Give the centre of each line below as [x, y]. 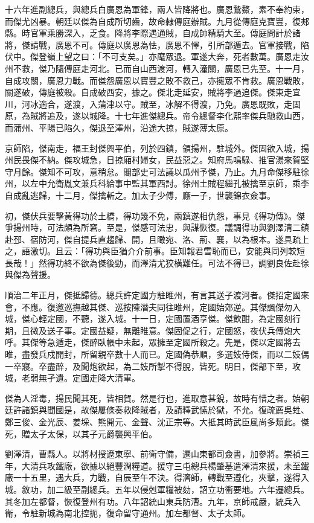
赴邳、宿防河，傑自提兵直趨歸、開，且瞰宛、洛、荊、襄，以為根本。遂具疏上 [157, 239]
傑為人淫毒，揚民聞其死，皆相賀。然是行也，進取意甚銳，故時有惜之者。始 [153, 398]
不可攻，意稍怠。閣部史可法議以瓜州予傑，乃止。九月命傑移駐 [178, 171]
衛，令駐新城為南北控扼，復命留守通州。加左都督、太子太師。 [127, 513]
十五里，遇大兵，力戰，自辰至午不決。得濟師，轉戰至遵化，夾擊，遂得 [161, 477]
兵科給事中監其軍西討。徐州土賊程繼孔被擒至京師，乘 [195, 183]
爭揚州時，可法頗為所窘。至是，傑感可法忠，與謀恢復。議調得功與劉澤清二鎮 [157, 227]
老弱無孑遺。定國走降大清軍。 [81, 378]
